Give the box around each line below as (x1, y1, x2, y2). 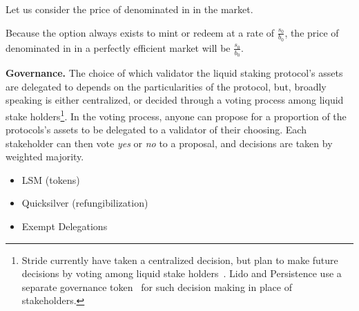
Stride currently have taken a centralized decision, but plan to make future (21, 252, 338, 267)
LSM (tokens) (21, 172, 80, 187)
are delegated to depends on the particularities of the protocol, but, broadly (6, 79, 327, 93)
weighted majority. (6, 149, 84, 164)
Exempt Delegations (21, 219, 108, 234)
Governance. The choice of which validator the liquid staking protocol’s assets (6, 66, 343, 80)
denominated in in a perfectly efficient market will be (6, 40, 231, 55)
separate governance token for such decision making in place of (21, 279, 292, 294)
